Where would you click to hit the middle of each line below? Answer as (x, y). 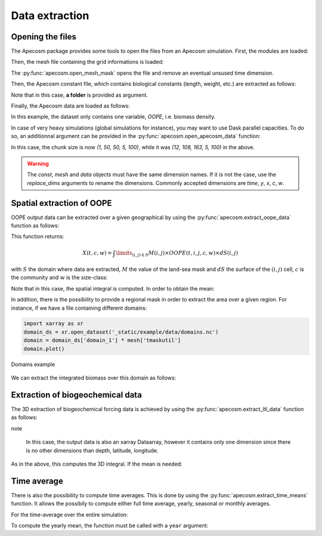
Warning (38, 164)
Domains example (33, 364)
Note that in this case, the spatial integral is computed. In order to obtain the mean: (113, 288)
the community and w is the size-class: (59, 278)
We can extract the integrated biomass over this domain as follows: (94, 378)
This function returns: (38, 236)
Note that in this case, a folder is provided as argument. (80, 95)
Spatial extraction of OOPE (61, 203)
